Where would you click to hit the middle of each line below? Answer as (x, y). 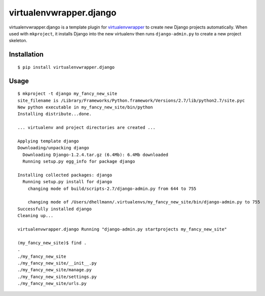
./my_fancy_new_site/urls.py (52, 284)
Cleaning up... (36, 216)
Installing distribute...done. (55, 114)
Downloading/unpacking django (54, 148)
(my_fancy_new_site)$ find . (52, 243)
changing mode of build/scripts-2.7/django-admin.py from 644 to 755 (112, 188)
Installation (26, 55)
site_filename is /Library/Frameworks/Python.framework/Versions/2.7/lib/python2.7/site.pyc (131, 100)
